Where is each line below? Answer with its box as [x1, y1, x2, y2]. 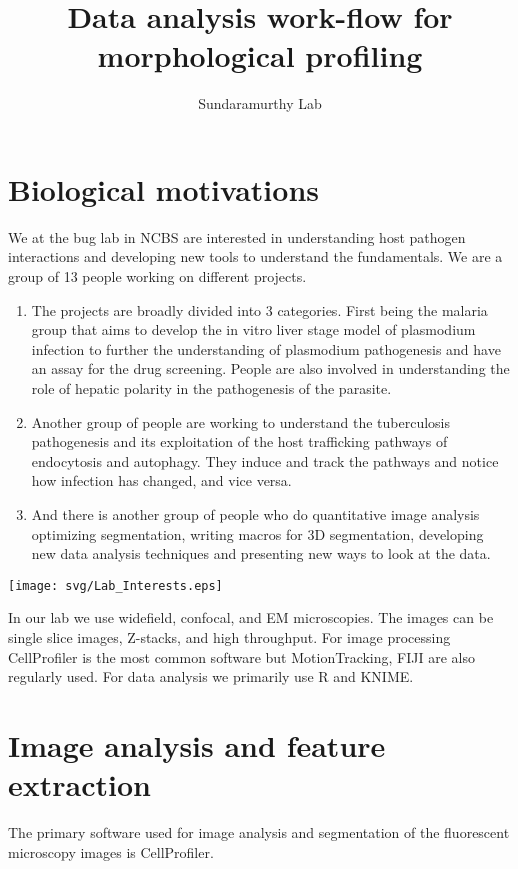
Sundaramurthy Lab [198, 93, 322, 114]
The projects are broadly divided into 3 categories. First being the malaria [31, 299, 488, 320]
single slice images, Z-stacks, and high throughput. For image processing [8, 627, 451, 647]
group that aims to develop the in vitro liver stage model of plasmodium [31, 319, 476, 340]
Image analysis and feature [8, 724, 386, 765]
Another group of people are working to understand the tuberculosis [31, 411, 450, 432]
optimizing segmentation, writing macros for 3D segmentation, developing [31, 523, 484, 544]
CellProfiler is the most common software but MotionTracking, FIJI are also [8, 646, 475, 667]
